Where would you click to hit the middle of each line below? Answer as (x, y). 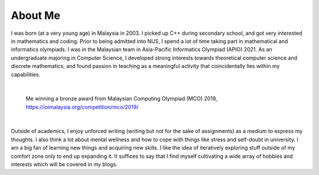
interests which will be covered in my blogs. (64, 164)
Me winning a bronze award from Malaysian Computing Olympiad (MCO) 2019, (122, 99)
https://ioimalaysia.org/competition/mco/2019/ (82, 107)
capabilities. (26, 74)
